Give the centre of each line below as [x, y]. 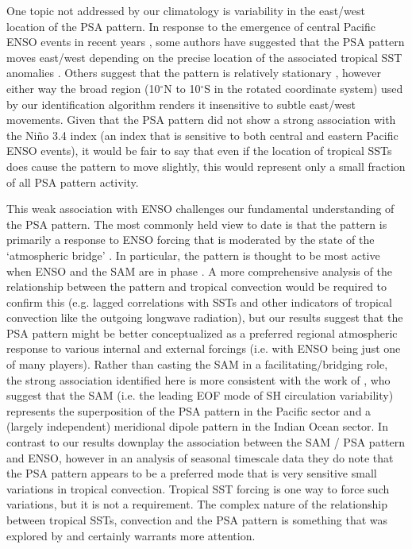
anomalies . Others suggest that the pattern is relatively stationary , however [194, 73]
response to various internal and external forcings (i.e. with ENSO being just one [204, 348]
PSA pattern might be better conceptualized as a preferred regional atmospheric [202, 332]
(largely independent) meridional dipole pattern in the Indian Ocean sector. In [197, 426]
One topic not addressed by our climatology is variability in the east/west [186, 10]
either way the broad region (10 [83, 88]
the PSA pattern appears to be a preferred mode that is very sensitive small [192, 473]
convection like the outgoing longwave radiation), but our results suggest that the [205, 317]
